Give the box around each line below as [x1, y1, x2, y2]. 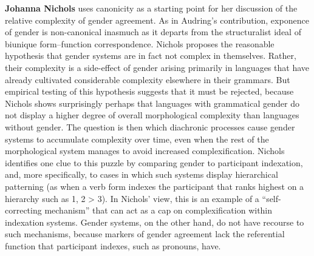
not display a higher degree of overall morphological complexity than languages [5, 109, 299, 121]
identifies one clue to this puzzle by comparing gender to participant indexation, [5, 156, 303, 169]
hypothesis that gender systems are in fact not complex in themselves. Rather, [5, 49, 296, 62]
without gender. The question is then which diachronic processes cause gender [5, 120, 295, 133]
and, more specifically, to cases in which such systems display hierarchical [5, 168, 278, 181]
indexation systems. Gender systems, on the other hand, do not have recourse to [5, 215, 304, 228]
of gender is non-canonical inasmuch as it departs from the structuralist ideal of [5, 25, 301, 38]
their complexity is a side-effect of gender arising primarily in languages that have [5, 61, 309, 73]
